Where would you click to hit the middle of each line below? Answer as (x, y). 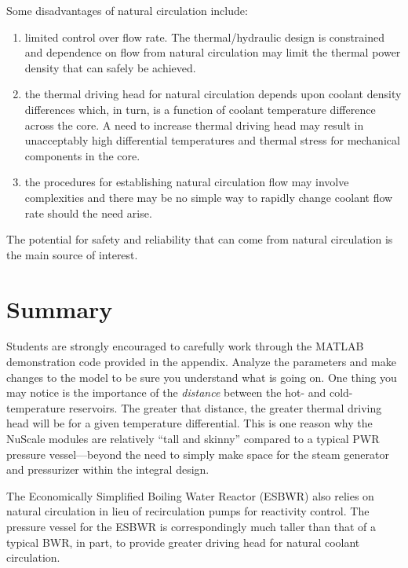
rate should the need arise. (88, 213)
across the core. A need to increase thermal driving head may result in (194, 125)
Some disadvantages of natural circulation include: (127, 10)
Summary (60, 308)
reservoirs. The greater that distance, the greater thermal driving (225, 407)
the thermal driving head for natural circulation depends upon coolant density (213, 94)
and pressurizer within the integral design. (108, 469)
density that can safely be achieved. (110, 67)
